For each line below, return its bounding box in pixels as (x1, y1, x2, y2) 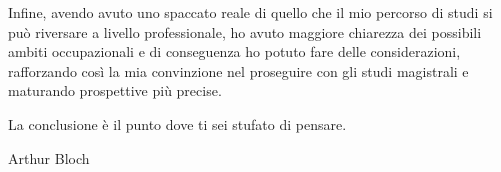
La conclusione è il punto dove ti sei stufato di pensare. (8, 113, 347, 134)
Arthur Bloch (8, 147, 90, 168)
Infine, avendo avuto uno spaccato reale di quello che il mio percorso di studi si (8, 2, 493, 22)
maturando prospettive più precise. (8, 80, 222, 101)
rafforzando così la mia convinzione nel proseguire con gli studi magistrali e (8, 60, 469, 81)
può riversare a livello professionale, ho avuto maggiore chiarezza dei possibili (8, 21, 482, 42)
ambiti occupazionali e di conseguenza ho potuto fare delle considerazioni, (8, 41, 461, 62)
